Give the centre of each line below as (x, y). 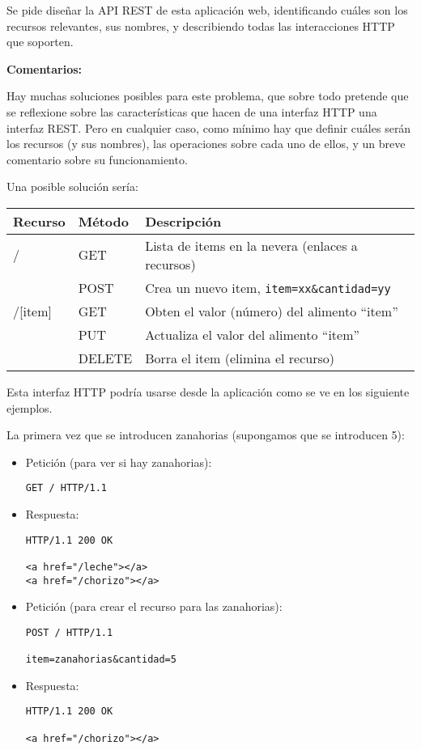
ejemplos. (30, 407)
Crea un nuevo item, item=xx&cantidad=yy (268, 287)
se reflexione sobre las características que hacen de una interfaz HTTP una (192, 111)
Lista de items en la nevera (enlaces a (251, 245)
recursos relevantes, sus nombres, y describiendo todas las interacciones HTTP (201, 25)
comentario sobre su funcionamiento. (97, 159)
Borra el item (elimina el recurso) (240, 358)
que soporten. (40, 42)
